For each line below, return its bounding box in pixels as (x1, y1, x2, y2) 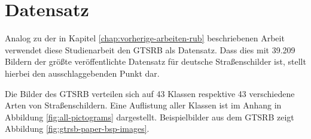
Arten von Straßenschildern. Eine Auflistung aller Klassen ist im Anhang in (5, 99, 282, 111)
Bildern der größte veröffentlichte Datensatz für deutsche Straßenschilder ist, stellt (5, 55, 306, 68)
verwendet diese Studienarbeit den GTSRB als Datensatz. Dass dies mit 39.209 (5, 43, 295, 56)
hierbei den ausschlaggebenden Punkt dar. (5, 67, 160, 79)
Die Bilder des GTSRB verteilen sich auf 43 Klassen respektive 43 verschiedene (5, 87, 295, 99)
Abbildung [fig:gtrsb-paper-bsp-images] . (5, 122, 150, 135)
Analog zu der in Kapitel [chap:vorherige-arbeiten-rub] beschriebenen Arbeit (5, 32, 285, 44)
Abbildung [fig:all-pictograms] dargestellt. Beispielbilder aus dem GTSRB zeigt (5, 110, 294, 123)
